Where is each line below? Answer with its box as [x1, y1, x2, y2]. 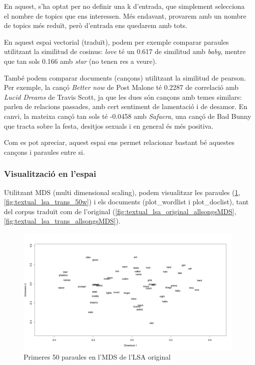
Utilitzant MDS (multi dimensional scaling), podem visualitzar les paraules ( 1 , [4, 187, 240, 197]
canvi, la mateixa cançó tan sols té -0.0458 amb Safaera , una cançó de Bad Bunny [4, 111, 252, 121]
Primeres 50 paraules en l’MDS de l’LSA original [24, 352, 171, 362]
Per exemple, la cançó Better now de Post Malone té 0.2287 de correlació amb [4, 82, 239, 92]
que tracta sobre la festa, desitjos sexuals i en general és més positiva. [4, 120, 214, 131]
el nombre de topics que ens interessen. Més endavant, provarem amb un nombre [4, 10, 247, 21]
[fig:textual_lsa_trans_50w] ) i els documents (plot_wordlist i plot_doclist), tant [4, 197, 249, 207]
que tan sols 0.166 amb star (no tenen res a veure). [4, 56, 157, 66]
